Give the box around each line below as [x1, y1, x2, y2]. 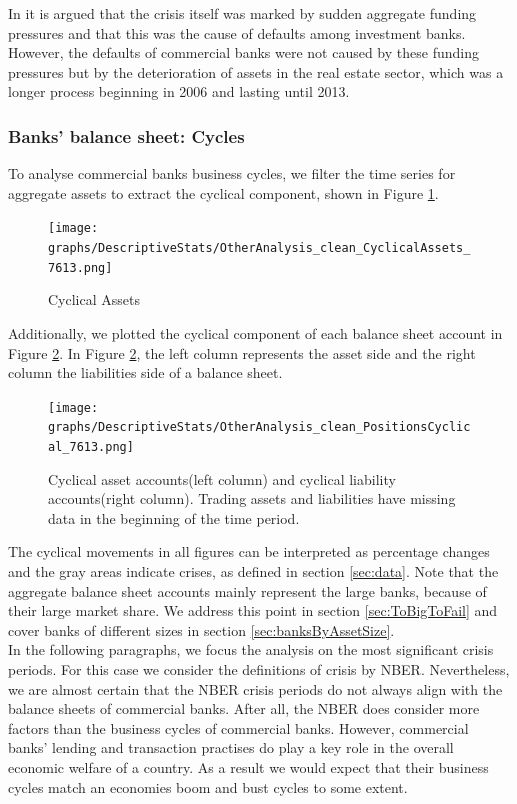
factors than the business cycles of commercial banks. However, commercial [8, 717, 469, 738]
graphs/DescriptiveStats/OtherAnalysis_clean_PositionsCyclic [48, 420, 471, 435]
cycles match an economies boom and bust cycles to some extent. [8, 776, 408, 797]
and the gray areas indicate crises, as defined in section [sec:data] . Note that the [8, 561, 499, 582]
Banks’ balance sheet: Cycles [8, 123, 245, 148]
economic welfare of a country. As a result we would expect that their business [8, 757, 489, 777]
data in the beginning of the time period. [48, 507, 300, 528]
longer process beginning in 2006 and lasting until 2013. [8, 81, 350, 102]
